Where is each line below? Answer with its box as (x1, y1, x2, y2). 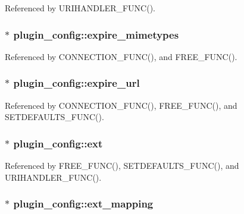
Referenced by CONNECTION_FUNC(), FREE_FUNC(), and (5, 99, 237, 111)
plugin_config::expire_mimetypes (13, 27, 179, 42)
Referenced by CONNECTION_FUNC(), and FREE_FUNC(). (5, 50, 237, 62)
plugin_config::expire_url (13, 75, 140, 90)
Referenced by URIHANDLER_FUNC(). (5, 2, 156, 14)
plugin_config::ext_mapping (13, 196, 154, 211)
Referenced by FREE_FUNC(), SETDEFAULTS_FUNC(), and (5, 159, 239, 172)
